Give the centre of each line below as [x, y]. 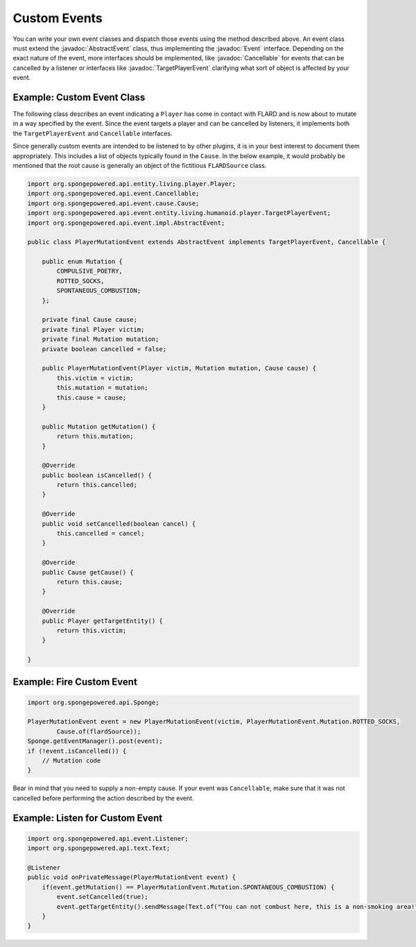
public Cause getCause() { [88, 572]
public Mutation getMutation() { [99, 426]
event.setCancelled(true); [102, 897]
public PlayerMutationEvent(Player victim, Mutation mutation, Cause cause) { [179, 368]
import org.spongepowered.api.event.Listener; [108, 838]
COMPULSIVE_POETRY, [89, 271]
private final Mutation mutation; [101, 339]
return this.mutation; [95, 436]
